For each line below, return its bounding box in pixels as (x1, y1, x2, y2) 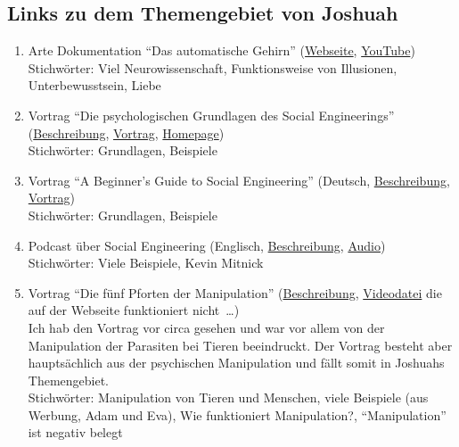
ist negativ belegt (28, 423, 123, 442)
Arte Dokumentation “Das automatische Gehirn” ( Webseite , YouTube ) (28, 41, 415, 60)
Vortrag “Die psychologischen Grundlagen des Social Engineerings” (28, 105, 395, 124)
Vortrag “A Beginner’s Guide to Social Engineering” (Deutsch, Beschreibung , (28, 170, 450, 189)
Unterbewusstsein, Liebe (28, 76, 161, 95)
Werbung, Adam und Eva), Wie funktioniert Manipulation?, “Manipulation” (28, 405, 447, 424)
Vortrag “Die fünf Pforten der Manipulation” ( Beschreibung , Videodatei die (28, 283, 442, 302)
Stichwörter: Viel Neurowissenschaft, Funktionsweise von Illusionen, (28, 58, 398, 77)
